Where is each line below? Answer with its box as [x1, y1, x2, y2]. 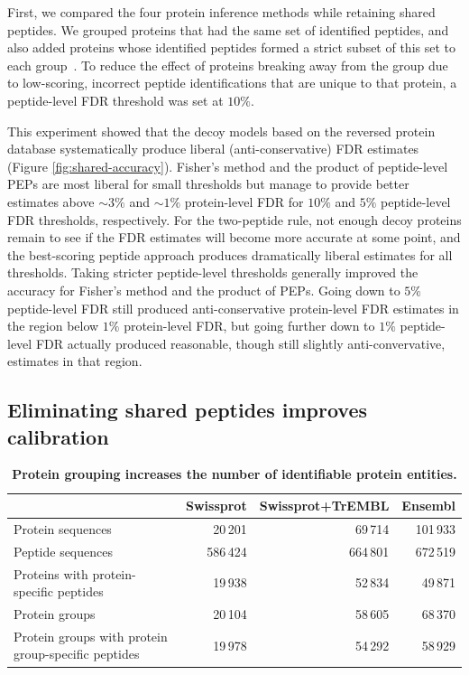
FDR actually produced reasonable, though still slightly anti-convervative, [35, 333, 446, 352]
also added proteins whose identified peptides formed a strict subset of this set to [7, 38, 456, 57]
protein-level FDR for [184, 192, 304, 211]
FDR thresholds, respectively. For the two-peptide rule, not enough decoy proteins [7, 210, 462, 229]
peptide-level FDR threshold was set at [7, 90, 224, 109]
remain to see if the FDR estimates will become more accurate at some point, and [7, 228, 461, 247]
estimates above [7, 192, 95, 211]
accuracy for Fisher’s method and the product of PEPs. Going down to [7, 280, 400, 299]
